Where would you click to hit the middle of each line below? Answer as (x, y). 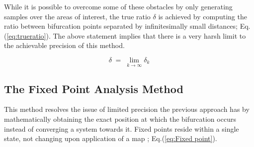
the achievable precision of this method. (64, 45)
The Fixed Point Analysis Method (94, 88)
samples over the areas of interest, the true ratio (77, 16)
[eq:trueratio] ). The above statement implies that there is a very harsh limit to (126, 35)
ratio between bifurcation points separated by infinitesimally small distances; (121, 26)
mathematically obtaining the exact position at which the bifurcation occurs (120, 119)
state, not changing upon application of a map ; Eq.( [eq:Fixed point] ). (111, 138)
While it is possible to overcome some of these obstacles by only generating (118, 6)
